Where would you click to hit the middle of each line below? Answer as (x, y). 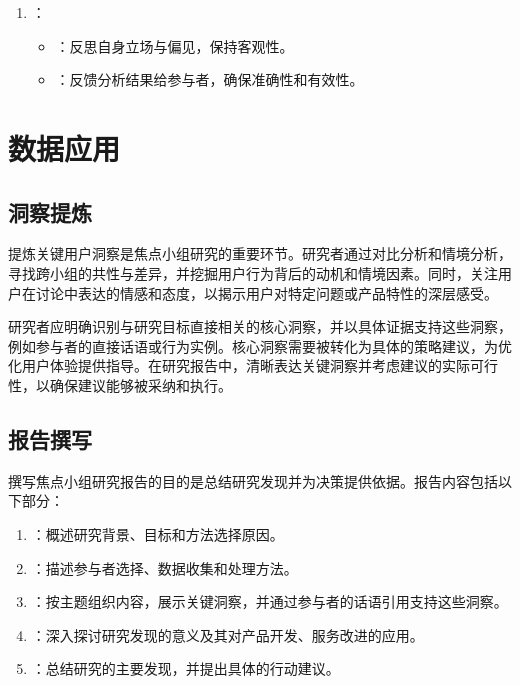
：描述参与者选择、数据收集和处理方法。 (164, 567)
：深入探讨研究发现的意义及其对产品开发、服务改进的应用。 (227, 634)
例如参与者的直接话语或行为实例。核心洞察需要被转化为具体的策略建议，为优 (260, 345)
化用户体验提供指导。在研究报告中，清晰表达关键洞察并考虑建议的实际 (239, 365)
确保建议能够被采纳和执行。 (140, 384)
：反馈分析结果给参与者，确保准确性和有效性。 (209, 79)
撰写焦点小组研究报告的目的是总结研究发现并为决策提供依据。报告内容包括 (253, 480)
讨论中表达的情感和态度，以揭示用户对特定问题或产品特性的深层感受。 (266, 292)
